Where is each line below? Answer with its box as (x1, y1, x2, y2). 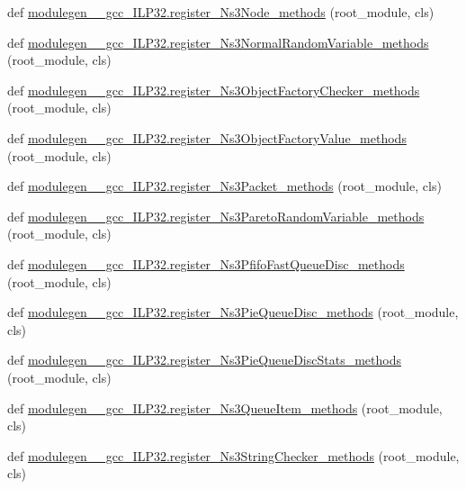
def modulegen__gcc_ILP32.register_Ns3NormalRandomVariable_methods (7, 32, 429, 51)
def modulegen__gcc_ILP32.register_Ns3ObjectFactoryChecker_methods (7, 80, 420, 99)
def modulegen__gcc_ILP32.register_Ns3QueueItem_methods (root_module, (7, 398, 443, 417)
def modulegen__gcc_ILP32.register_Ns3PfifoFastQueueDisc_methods (7, 254, 405, 273)
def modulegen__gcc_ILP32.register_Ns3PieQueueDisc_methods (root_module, (7, 303, 459, 321)
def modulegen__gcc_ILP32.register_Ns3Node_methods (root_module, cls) (7, 3, 435, 21)
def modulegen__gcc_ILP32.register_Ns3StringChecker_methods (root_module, (7, 446, 460, 465)
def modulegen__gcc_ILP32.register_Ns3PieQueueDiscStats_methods (7, 350, 401, 369)
